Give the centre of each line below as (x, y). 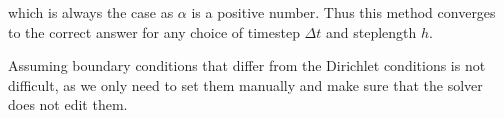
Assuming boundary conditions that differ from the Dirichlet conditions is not (247, 65)
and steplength (371, 31)
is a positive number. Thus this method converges (343, 12)
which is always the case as (91, 12)
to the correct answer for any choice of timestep (154, 31)
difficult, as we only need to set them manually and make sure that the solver (245, 84)
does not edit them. (68, 104)
